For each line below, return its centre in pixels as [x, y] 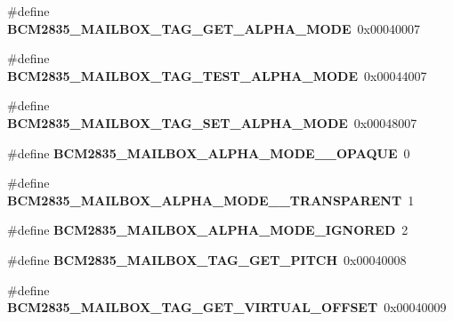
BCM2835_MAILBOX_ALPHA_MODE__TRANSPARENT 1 [211, 200]
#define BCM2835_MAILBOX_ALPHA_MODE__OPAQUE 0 [209, 152]
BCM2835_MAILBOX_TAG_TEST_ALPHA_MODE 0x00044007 [217, 75]
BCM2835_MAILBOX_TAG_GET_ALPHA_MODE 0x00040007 [214, 28]
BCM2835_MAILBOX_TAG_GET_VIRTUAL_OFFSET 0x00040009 [227, 307]
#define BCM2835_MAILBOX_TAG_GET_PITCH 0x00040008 [207, 259]
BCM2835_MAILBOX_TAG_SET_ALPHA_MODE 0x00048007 [212, 122]
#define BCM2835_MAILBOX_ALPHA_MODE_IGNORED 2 [208, 230]
